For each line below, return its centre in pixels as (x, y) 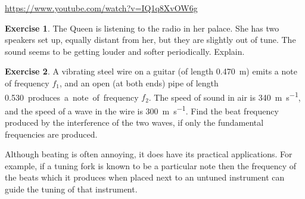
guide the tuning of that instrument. (71, 189)
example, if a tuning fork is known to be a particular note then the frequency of (151, 165)
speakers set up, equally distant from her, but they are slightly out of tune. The (150, 40)
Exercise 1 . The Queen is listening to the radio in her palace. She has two (142, 28)
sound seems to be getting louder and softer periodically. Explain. (125, 51)
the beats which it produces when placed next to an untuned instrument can (145, 177)
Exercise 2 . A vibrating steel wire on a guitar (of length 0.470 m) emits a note (151, 71)
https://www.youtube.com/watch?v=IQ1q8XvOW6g (101, 8)
